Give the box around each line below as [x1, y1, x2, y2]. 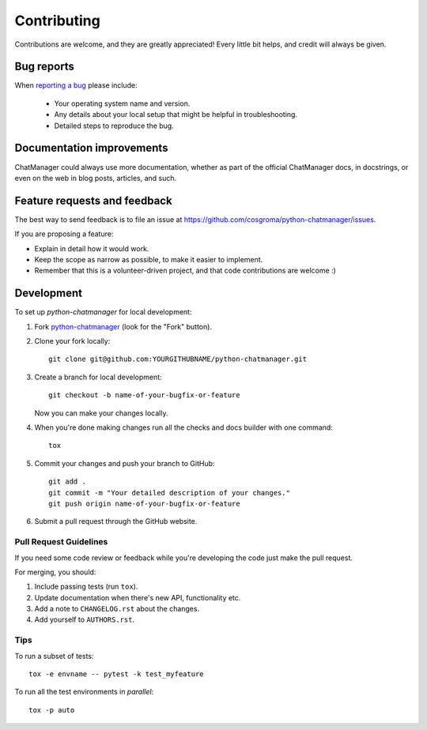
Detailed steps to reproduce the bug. [54, 121, 174, 130]
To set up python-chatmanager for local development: [14, 307, 192, 317]
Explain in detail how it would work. [34, 243, 149, 253]
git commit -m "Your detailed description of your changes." [48, 488, 290, 497]
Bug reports [14, 60, 75, 73]
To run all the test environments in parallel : [14, 687, 154, 697]
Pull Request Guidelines [14, 536, 108, 547]
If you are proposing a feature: [14, 229, 114, 239]
